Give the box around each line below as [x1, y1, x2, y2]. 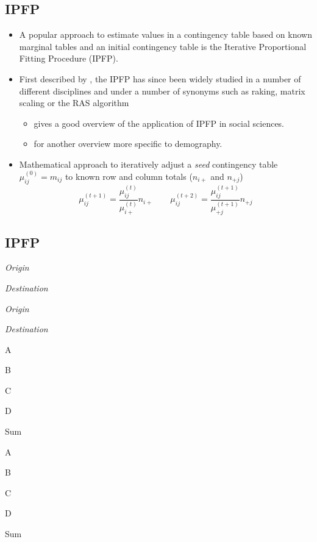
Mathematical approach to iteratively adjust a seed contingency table [19, 157, 278, 170]
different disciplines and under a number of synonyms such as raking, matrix [19, 84, 305, 97]
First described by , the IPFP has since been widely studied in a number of [19, 72, 301, 85]
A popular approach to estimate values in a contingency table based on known [19, 28, 312, 41]
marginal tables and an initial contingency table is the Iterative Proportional [19, 40, 307, 52]
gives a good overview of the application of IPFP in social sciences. [34, 116, 285, 129]
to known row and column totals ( [65, 169, 193, 182]
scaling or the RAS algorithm [19, 96, 129, 109]
